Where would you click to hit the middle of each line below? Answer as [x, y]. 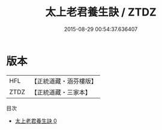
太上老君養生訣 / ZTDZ [101, 12]
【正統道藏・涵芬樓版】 [64, 81]
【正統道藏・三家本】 [61, 92]
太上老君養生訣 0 [36, 120]
